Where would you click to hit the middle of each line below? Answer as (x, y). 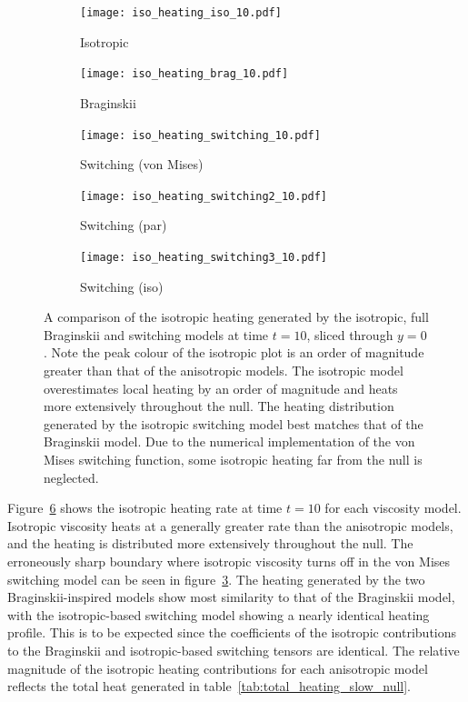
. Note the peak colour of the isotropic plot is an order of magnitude (234, 352)
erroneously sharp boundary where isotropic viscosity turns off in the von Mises (229, 561)
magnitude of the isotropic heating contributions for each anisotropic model (218, 668)
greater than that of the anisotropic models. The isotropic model (224, 371)
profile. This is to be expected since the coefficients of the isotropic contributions (232, 632)
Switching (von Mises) (142, 164)
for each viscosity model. (393, 508)
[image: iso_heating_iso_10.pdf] (181, 13)
